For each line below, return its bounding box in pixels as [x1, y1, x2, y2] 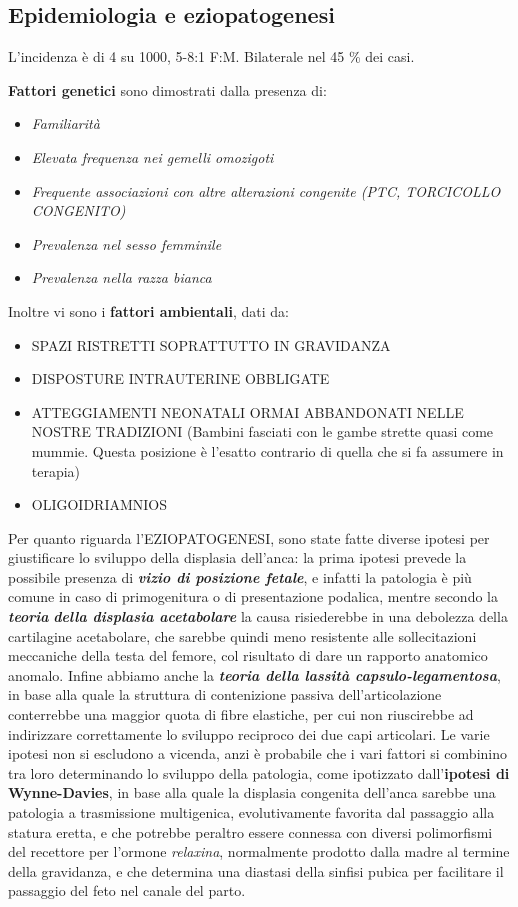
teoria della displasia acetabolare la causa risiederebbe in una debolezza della [8, 606, 508, 627]
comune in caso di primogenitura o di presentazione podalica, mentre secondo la [8, 586, 498, 607]
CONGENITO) [31, 200, 126, 221]
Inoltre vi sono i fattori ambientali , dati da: [8, 300, 289, 321]
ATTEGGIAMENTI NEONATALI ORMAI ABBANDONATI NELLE [31, 401, 464, 422]
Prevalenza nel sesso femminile [31, 233, 222, 254]
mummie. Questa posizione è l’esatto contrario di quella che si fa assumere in [31, 440, 504, 461]
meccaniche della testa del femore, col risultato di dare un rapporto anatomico [8, 645, 488, 666]
